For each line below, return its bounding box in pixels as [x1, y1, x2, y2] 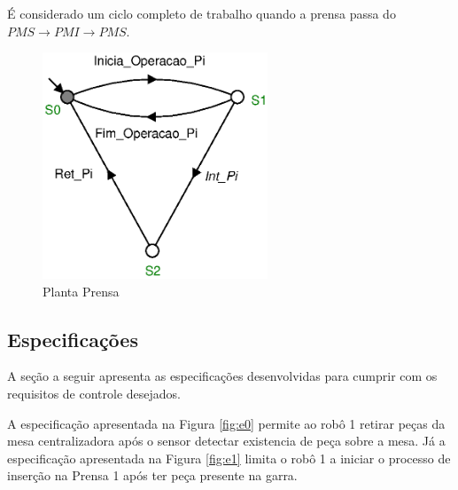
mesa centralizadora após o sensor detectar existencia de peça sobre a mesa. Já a [7, 431, 446, 450]
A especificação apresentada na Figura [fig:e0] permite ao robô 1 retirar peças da [7, 414, 446, 432]
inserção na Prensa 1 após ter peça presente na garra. [7, 466, 298, 485]
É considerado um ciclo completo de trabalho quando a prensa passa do [7, 4, 396, 22]
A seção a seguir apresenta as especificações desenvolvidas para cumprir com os [7, 367, 438, 385]
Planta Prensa [43, 281, 120, 300]
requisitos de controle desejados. [7, 383, 181, 402]
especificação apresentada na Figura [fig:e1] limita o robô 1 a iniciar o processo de [7, 448, 451, 467]
